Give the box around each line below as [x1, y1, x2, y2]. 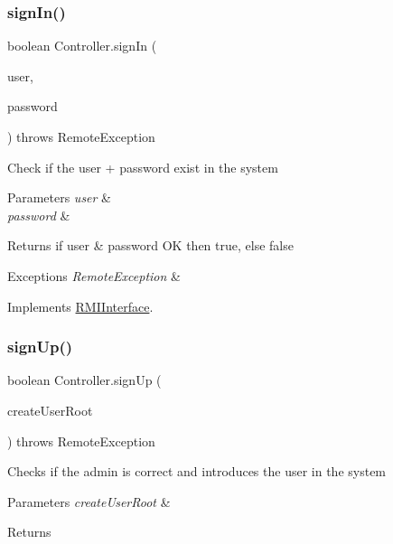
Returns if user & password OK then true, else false [7, 236, 294, 255]
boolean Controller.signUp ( [7, 370, 162, 389]
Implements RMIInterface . [7, 296, 154, 315]
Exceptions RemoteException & [7, 266, 181, 285]
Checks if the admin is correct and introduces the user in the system [7, 462, 387, 481]
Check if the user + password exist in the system [7, 157, 278, 176]
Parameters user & [7, 188, 112, 207]
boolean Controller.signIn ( [7, 36, 157, 55]
